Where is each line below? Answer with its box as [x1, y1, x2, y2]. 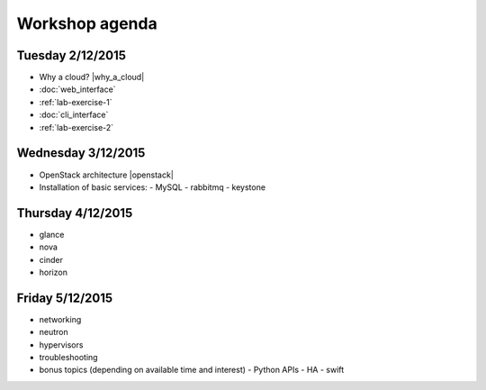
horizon [39, 267, 67, 277]
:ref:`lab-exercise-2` [39, 122, 114, 132]
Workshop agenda [16, 14, 157, 33]
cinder [39, 254, 63, 265]
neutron [39, 327, 68, 338]
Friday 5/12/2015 [16, 290, 113, 305]
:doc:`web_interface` [39, 84, 116, 95]
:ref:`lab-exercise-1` [39, 96, 112, 107]
